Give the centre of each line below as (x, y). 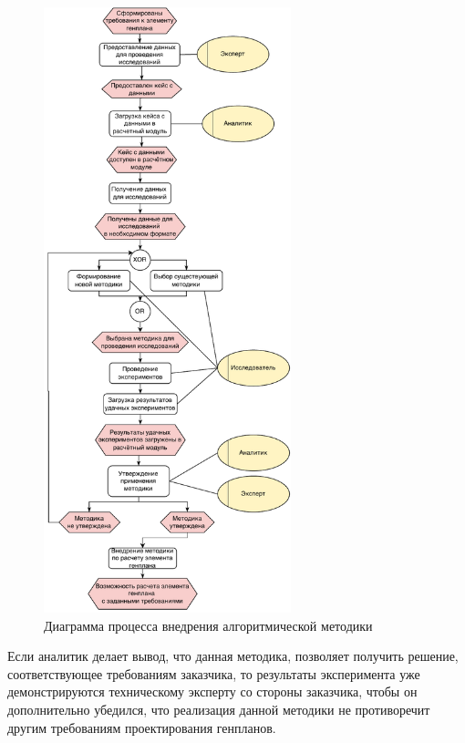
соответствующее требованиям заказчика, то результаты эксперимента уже (214, 673)
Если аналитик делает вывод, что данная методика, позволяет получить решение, (233, 656)
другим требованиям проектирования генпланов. (142, 727)
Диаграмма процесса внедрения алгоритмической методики (208, 625)
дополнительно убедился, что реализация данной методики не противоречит (219, 710)
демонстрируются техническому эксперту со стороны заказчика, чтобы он (212, 691)
